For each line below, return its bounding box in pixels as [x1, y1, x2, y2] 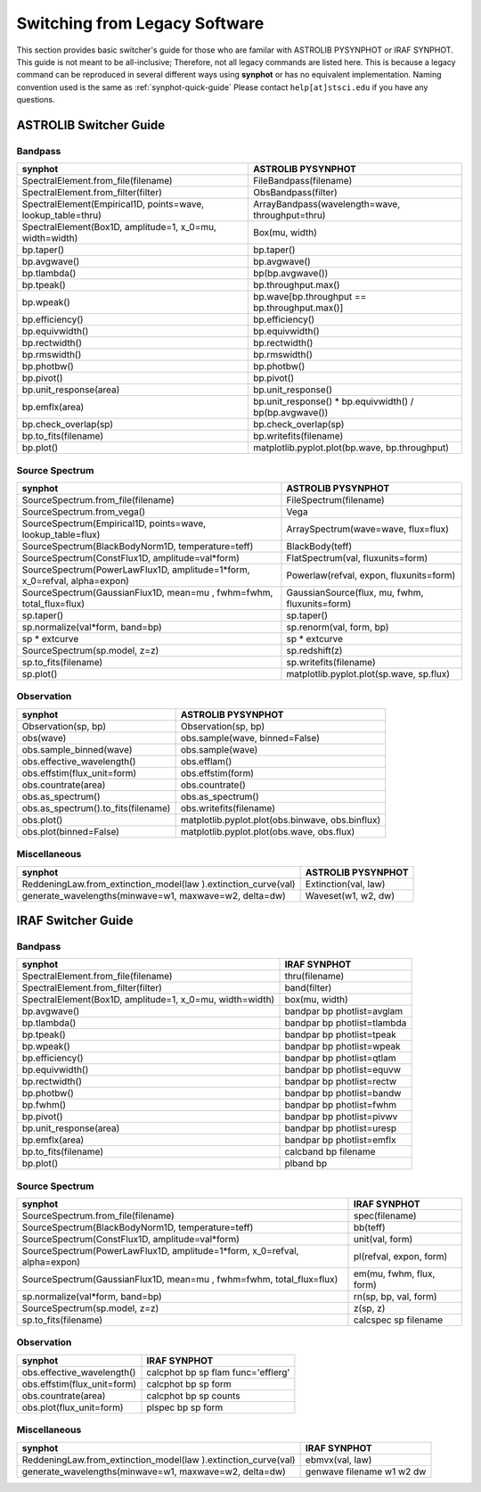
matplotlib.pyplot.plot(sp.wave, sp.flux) [286, 668, 450, 680]
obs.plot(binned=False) [21, 825, 120, 837]
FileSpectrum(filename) [286, 494, 385, 507]
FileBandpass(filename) [252, 175, 353, 187]
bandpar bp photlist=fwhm [284, 1099, 396, 1111]
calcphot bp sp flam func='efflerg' [146, 1365, 290, 1378]
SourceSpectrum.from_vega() [21, 506, 146, 518]
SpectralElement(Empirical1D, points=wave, [21, 198, 205, 210]
